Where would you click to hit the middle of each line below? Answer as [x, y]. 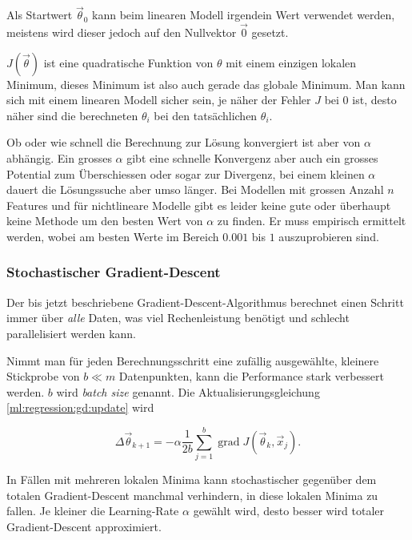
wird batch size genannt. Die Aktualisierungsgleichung [188, 391]
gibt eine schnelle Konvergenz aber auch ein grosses [252, 158]
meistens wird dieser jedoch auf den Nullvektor [122, 32]
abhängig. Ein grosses [59, 158]
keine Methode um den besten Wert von [105, 221]
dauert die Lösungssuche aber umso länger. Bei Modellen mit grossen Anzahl [195, 189]
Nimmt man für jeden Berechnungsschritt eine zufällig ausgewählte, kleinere [193, 360]
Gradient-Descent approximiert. [84, 526]
